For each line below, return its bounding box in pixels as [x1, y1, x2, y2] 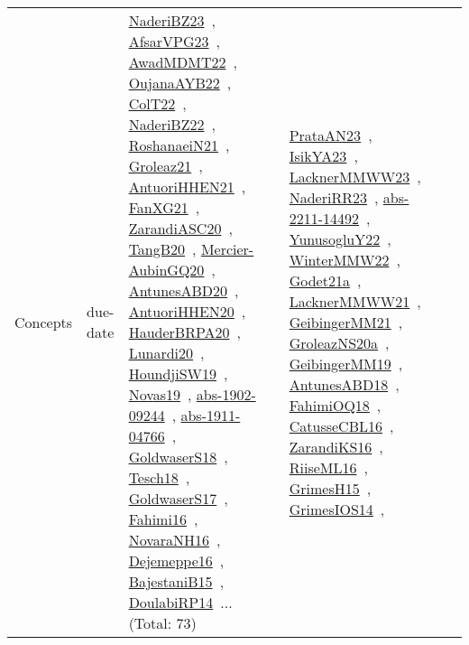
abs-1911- [180, 405, 241, 425]
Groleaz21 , [128, 155, 203, 176]
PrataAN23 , [289, 124, 372, 145]
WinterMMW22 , [289, 248, 400, 270]
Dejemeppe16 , [128, 550, 225, 571]
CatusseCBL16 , [289, 415, 394, 436]
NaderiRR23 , [289, 186, 379, 208]
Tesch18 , [128, 467, 190, 488]
